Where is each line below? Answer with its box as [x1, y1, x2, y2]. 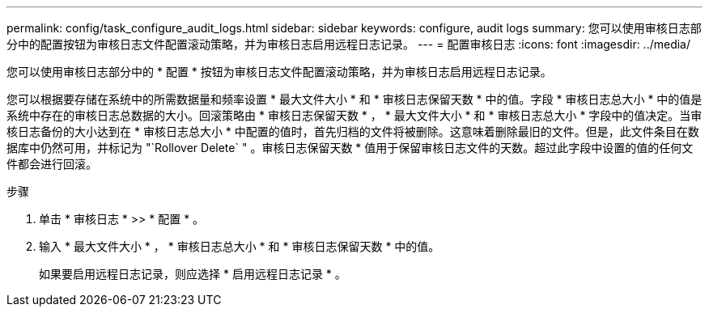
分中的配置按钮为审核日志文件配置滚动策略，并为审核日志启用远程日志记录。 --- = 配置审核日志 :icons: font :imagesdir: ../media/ [6, 37, 691, 51]
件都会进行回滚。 [6, 157, 97, 171]
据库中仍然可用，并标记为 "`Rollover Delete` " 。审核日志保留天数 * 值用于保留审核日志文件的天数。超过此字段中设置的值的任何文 [6, 141, 694, 154]
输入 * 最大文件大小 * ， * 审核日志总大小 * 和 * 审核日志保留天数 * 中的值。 [39, 239, 440, 253]
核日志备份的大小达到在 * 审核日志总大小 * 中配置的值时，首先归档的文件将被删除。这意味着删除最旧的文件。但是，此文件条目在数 [6, 125, 699, 138]
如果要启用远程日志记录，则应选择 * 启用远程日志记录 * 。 [39, 267, 346, 281]
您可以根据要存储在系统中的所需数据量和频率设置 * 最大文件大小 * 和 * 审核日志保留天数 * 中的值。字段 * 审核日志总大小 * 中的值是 [6, 92, 703, 106]
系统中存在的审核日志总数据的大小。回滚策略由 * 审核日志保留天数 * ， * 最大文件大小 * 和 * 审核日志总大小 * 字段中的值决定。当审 [6, 108, 703, 122]
